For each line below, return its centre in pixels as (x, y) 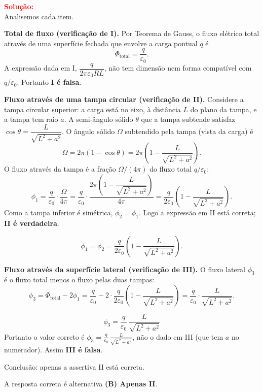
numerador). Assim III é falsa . (53, 350)
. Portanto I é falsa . (49, 82)
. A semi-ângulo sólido (99, 119)
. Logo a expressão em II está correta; (197, 213)
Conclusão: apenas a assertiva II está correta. (74, 366)
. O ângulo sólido (88, 131)
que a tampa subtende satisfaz (188, 119)
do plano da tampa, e (223, 109)
